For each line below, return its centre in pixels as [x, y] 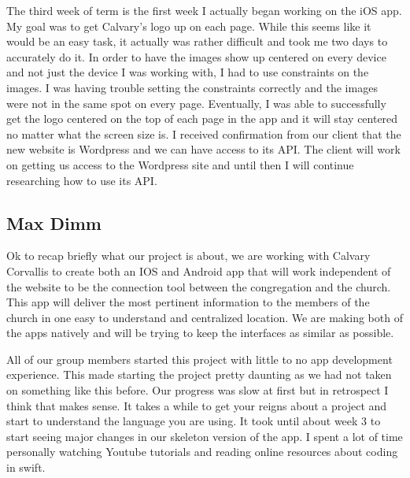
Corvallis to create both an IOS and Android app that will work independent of [199, 270]
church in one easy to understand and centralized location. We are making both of [205, 317]
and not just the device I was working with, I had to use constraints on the [188, 72]
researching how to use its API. [82, 180]
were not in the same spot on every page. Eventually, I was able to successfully [196, 103]
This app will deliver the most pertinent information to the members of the [188, 302]
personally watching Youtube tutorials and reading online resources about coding [202, 452]
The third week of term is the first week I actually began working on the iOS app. [204, 10]
